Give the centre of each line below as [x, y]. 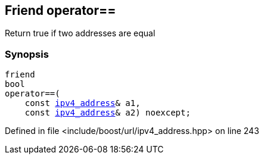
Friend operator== [60, 10]
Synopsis [27, 54]
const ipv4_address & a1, [83, 103]
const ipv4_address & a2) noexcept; [108, 113]
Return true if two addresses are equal [80, 33]
